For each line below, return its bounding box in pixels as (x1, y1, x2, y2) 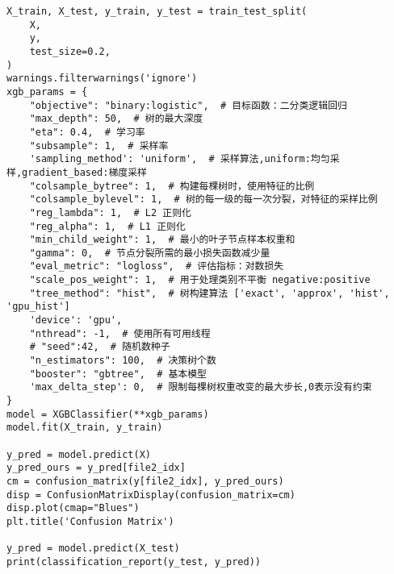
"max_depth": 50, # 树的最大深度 (29, 113, 203, 125)
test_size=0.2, (29, 45, 111, 57)
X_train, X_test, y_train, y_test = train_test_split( (6, 6, 308, 17)
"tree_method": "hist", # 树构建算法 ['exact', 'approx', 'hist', (29, 287, 390, 299)
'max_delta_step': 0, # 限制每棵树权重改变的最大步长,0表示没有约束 (29, 381, 372, 393)
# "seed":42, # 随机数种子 (29, 341, 170, 353)
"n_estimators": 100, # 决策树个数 (29, 355, 216, 367)
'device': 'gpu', (29, 314, 123, 327)
